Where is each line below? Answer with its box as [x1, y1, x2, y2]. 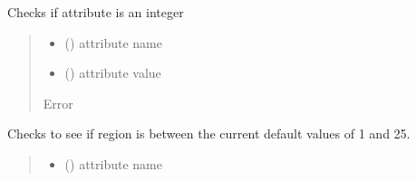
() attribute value [64, 63, 161, 82]
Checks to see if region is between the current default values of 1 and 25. [7, 124, 411, 143]
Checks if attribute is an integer [7, 3, 184, 21]
